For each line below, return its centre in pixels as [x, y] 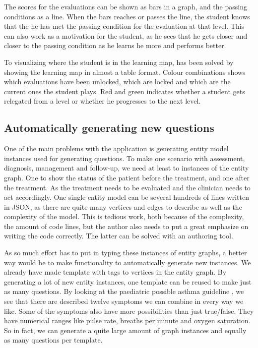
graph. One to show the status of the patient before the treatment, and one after [127, 177]
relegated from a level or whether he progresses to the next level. [102, 101]
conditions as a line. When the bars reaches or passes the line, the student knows [127, 16]
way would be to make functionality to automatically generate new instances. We [128, 262]
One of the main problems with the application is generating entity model [116, 148]
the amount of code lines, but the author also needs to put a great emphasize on [126, 226]
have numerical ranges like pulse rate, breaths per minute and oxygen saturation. [127, 320]
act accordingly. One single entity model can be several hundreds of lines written [127, 197]
